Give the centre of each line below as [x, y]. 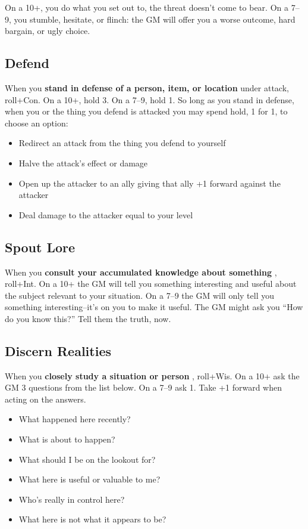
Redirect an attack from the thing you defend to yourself [122, 143]
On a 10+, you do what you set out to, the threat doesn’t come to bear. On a [147, 7]
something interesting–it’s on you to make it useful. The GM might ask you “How [154, 307]
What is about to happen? [67, 439]
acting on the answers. [45, 399]
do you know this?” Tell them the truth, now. [88, 318]
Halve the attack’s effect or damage [83, 163]
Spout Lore [40, 247]
